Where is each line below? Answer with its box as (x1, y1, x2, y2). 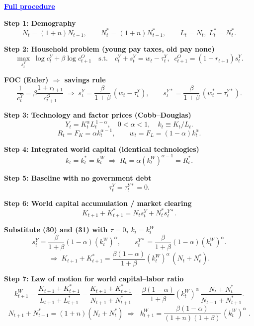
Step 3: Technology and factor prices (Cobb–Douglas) (4, 110, 191, 120)
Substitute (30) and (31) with (4, 224, 108, 235)
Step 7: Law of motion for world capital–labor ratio (4, 273, 184, 283)
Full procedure (4, 1, 55, 11)
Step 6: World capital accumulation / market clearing (4, 197, 192, 208)
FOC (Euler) (4, 74, 49, 85)
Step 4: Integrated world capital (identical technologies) (4, 143, 199, 154)
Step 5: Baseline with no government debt (4, 172, 152, 183)
